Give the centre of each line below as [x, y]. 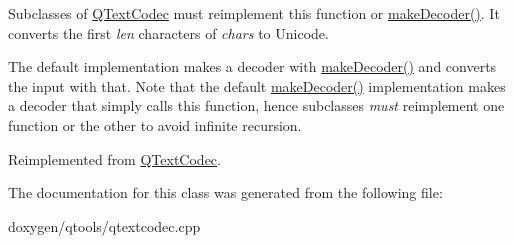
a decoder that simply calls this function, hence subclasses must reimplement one [256, 105]
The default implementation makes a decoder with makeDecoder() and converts [252, 66]
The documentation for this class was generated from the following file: [225, 192]
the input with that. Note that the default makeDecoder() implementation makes [257, 85]
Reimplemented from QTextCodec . [114, 158]
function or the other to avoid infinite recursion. [155, 124]
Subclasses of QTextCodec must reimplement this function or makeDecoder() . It [254, 13]
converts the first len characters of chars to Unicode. [168, 32]
